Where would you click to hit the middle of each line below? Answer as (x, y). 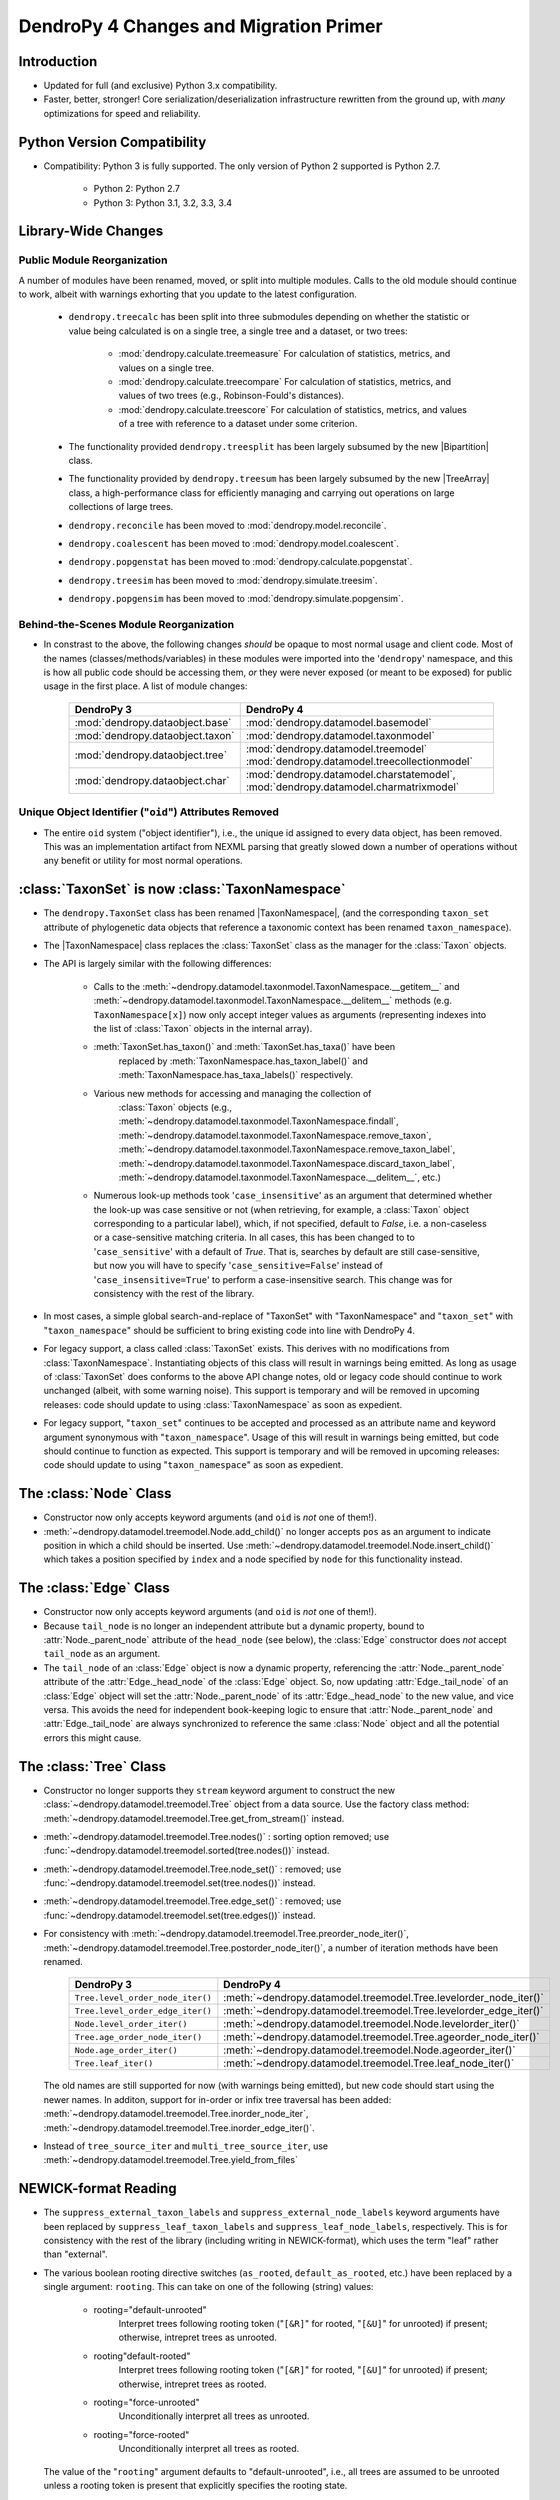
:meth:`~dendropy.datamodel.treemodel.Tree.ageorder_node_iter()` (381, 2037)
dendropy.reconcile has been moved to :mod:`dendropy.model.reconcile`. (227, 525)
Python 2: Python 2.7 (136, 189)
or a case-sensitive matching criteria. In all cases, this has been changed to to (254, 1237)
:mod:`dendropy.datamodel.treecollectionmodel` (359, 761)
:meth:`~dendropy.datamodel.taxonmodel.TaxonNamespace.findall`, (258, 1121)
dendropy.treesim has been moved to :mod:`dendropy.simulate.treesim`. (223, 580)
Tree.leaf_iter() (114, 2063)
